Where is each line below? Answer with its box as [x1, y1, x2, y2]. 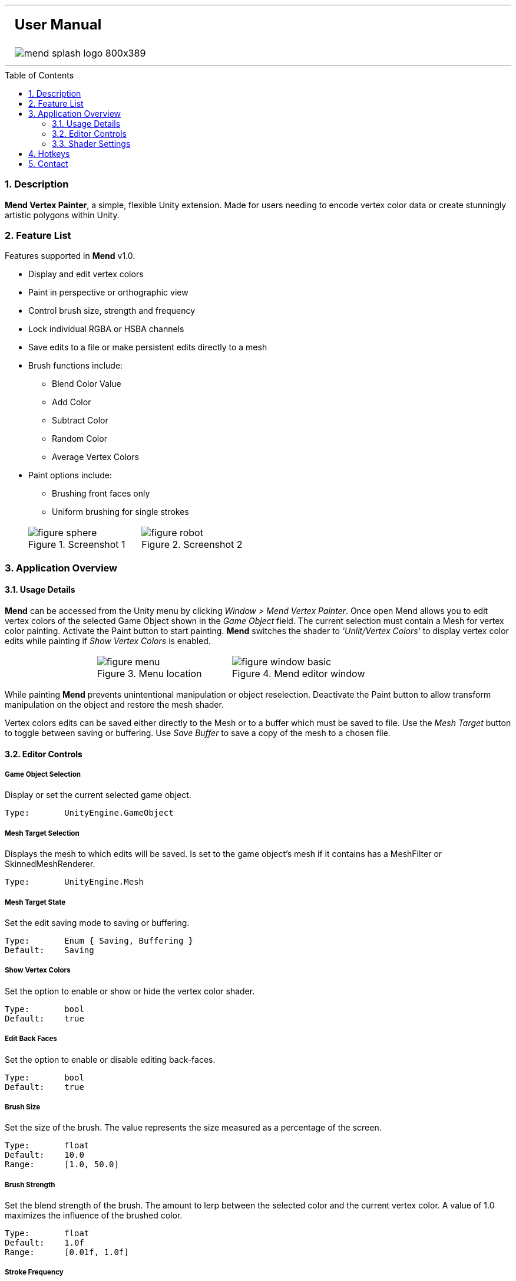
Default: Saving [5, 945, 94, 955]
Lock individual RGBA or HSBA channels [28, 324, 184, 334]
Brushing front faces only [52, 488, 150, 499]
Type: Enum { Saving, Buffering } [5, 935, 194, 945]
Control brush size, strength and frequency [28, 306, 196, 316]
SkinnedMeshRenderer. [5, 859, 95, 869]
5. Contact [28, 158, 68, 169]
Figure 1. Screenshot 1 [28, 538, 125, 551]
